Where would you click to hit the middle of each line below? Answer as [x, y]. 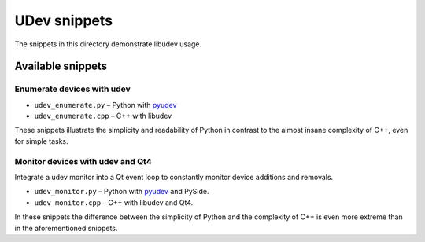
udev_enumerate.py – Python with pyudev [105, 104]
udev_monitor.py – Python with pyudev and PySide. [122, 192]
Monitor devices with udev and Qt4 [83, 161]
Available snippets [61, 66]
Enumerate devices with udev [72, 89]
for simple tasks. [41, 141]
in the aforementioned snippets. [66, 228]
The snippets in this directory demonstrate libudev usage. [108, 44]
